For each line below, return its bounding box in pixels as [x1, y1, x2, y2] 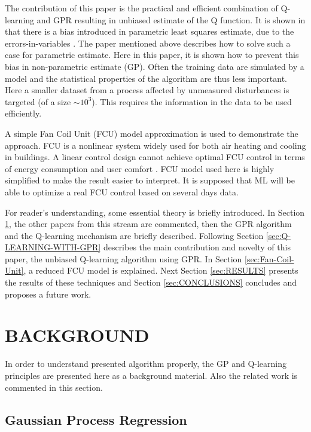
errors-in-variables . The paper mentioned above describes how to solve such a [5, 36, 291, 49]
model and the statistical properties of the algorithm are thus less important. [5, 72, 287, 84]
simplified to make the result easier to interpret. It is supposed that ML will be [5, 174, 295, 186]
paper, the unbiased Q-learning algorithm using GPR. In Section [5, 252, 242, 265]
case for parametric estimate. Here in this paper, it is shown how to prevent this [5, 48, 299, 61]
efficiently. [5, 107, 42, 120]
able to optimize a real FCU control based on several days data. [5, 185, 239, 198]
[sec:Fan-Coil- [244, 252, 294, 265]
